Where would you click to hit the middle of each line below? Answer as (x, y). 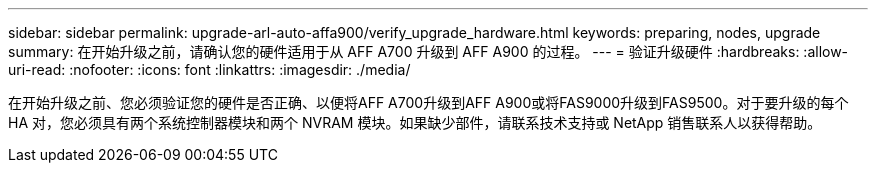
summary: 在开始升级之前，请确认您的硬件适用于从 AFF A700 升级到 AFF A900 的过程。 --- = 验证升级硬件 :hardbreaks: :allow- (428, 51)
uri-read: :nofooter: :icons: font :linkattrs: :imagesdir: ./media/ (209, 69)
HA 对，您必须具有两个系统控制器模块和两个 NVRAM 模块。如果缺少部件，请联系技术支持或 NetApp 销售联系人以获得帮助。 (415, 122)
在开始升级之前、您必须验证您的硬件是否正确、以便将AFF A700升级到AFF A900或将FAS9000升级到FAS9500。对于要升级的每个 (428, 102)
